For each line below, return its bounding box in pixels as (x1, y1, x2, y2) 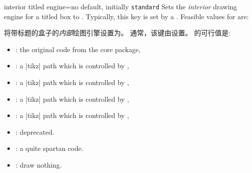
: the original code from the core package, (15, 44, 141, 54)
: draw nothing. (15, 160, 62, 170)
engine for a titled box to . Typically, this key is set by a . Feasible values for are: (4, 11, 249, 21)
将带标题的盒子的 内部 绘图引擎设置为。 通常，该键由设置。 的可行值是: (4, 28, 231, 38)
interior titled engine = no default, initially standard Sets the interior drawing (4, 1, 237, 11)
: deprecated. (15, 126, 55, 137)
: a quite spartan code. (15, 143, 84, 153)
